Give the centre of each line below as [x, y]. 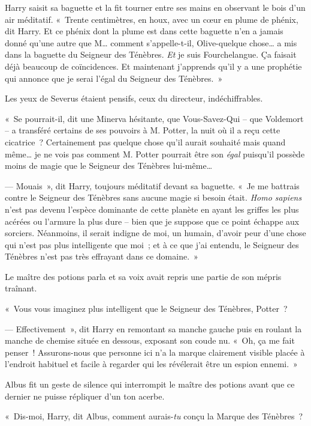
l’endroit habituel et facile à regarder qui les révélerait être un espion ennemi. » [151, 364]
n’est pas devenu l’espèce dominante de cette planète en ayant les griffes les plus [152, 209]
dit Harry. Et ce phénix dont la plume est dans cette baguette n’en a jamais [144, 31]
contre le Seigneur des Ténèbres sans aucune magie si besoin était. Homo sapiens [153, 197]
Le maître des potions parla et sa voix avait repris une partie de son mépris [143, 276]
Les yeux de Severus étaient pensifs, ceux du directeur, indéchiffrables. [134, 98]
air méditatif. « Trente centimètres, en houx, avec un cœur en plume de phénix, [152, 19]
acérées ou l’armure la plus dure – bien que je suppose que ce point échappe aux [152, 221]
